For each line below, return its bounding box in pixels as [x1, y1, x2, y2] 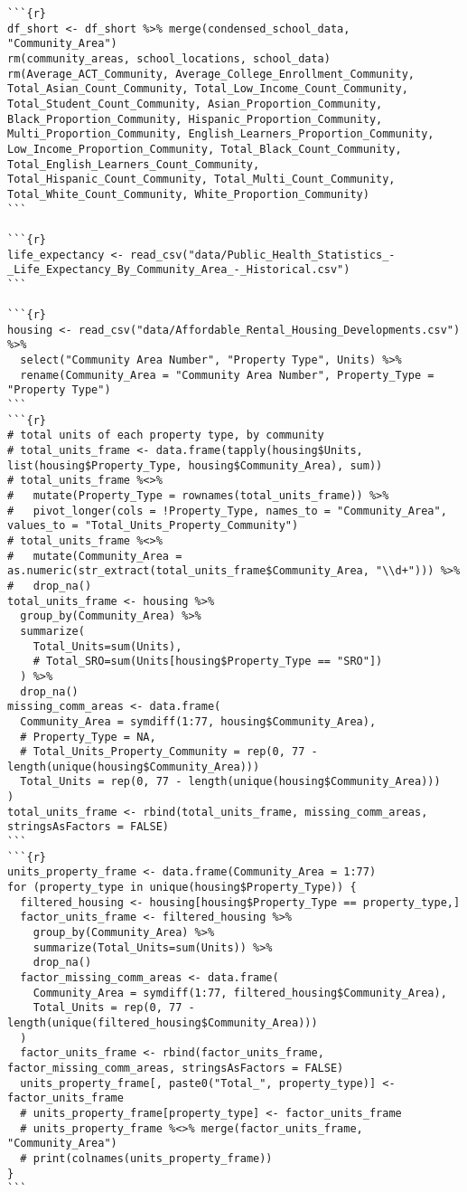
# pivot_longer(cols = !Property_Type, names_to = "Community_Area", [7, 504, 447, 517]
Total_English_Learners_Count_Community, [7, 157, 260, 171]
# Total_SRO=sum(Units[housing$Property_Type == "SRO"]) [33, 655, 383, 668]
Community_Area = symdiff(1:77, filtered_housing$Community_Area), [33, 986, 447, 999]
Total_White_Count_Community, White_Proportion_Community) [7, 187, 369, 201]
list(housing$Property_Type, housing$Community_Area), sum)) [7, 459, 383, 472]
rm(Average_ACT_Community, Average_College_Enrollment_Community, [7, 67, 416, 80]
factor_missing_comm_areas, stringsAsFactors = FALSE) [7, 1061, 344, 1074]
